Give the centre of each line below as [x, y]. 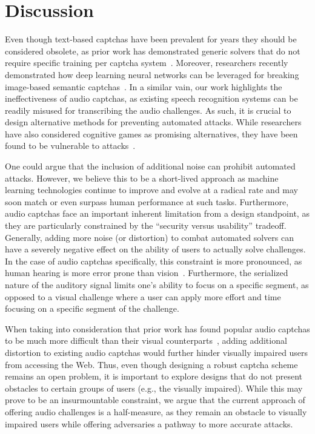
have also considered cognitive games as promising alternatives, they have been [151, 133]
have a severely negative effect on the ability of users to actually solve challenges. [155, 249]
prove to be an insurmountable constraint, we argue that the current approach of [155, 400]
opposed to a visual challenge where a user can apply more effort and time [143, 296]
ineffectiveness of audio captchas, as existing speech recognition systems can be [151, 98]
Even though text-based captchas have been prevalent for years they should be [151, 39]
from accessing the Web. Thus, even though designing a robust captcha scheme [151, 364]
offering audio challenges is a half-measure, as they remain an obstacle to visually [156, 411]
